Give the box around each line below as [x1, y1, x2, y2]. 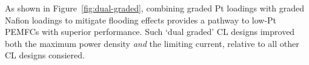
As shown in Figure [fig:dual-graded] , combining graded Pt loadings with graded [5, 2, 304, 14]
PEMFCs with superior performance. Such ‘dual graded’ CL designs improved [5, 25, 295, 38]
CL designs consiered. [5, 49, 85, 61]
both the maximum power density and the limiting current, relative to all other [5, 37, 299, 49]
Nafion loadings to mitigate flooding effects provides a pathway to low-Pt [5, 13, 277, 26]
